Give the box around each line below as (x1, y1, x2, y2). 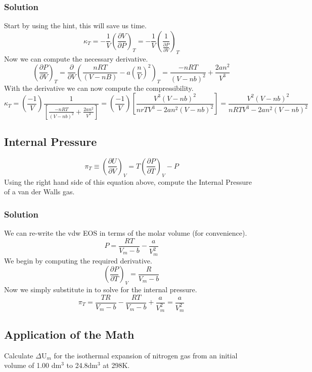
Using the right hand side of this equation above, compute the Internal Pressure (4, 176, 252, 187)
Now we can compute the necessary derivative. (4, 53, 148, 64)
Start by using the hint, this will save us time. (4, 20, 147, 31)
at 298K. (103, 360, 130, 370)
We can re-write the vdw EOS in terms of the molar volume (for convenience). (4, 228, 247, 238)
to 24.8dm (66, 360, 98, 370)
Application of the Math (4, 326, 135, 342)
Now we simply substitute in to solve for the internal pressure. (4, 284, 197, 294)
